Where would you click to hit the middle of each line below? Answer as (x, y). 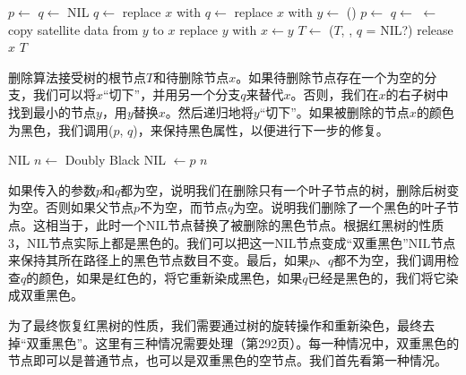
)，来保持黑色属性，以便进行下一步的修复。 (261, 129)
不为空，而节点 (184, 207)
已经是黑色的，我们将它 (377, 277)
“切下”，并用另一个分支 (172, 94)
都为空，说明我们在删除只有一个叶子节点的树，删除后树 (284, 189)
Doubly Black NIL (115, 160)
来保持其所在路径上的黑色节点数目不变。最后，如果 (159, 260)
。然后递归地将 (209, 111)
